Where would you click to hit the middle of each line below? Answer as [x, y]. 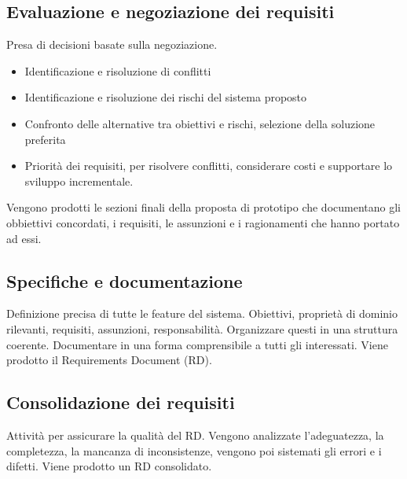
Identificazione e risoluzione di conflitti [118, 70]
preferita [45, 139]
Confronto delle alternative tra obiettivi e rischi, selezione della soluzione [200, 123]
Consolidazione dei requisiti [121, 402]
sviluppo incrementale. [79, 181]
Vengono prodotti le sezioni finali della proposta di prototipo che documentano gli [203, 207]
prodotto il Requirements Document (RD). [109, 360]
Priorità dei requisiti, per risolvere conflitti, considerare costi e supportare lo [209, 166]
